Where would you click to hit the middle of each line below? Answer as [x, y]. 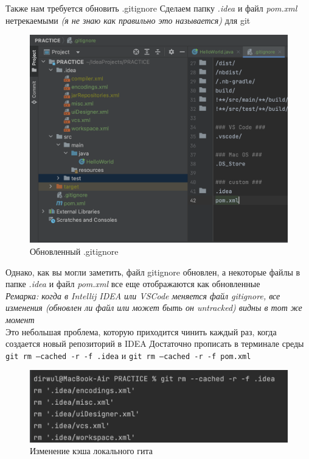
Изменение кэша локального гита [91, 451]
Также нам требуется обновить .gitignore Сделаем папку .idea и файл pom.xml [151, 8]
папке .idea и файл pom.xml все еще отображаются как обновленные [133, 284]
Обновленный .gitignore [74, 251]
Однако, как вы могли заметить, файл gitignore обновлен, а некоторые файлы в [153, 272]
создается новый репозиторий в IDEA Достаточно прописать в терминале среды [155, 343]
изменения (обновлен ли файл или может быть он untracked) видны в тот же [154, 308]
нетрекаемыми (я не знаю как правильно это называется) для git [128, 20]
